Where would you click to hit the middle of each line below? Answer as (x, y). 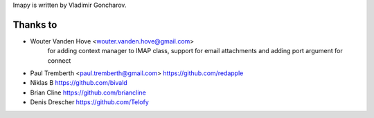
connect (59, 60)
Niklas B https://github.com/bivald (79, 83)
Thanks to (35, 24)
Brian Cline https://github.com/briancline (88, 92)
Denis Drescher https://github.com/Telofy (89, 102)
